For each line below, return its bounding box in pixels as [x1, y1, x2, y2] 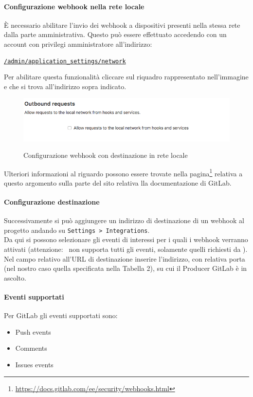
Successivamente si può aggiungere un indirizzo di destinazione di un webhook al [4, 215, 244, 226]
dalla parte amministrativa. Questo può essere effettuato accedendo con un [4, 29, 227, 39]
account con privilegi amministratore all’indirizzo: [4, 38, 152, 49]
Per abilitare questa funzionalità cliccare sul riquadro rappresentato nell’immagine [4, 72, 249, 82]
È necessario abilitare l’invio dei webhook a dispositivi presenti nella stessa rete [4, 19, 240, 30]
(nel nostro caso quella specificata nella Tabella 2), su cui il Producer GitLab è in [4, 263, 247, 273]
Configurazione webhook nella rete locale [4, 1, 145, 11]
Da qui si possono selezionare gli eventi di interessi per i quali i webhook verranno [4, 234, 248, 245]
